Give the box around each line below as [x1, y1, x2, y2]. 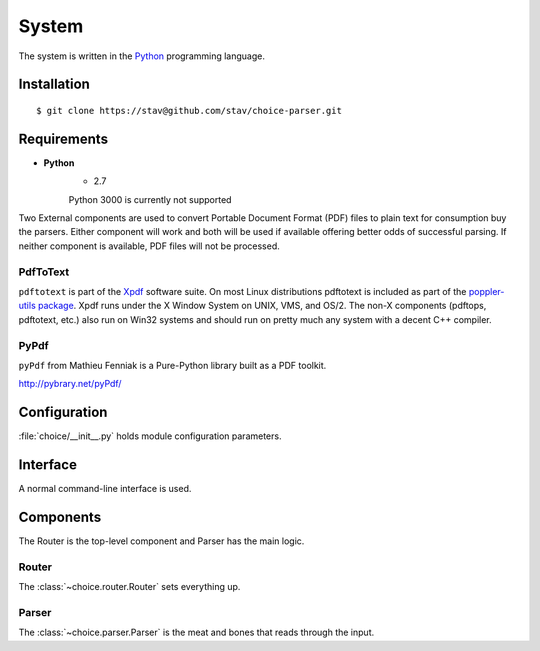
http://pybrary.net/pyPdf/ [18, 378, 122, 390]
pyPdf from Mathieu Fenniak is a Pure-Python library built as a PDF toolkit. [18, 359, 327, 371]
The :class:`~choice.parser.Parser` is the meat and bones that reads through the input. [18, 626, 375, 639]
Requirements [18, 130, 109, 147]
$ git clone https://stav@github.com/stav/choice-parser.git [36, 105, 342, 116]
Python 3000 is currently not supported [68, 193, 232, 205]
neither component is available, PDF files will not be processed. [18, 240, 280, 252]
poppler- [468, 285, 505, 297]
